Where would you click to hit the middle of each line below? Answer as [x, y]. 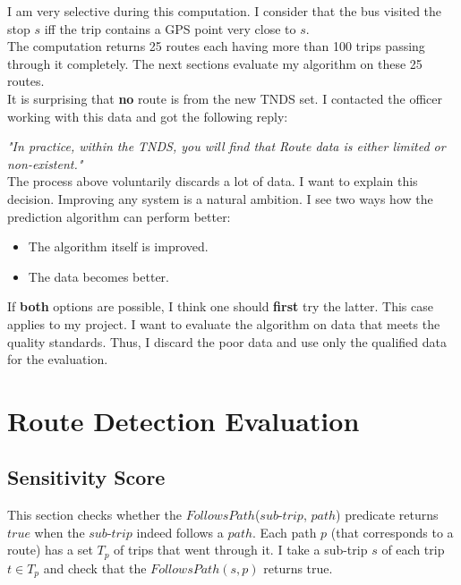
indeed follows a [180, 532]
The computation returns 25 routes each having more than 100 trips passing [216, 46]
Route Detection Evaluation [184, 420]
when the [60, 532]
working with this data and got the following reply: [148, 116]
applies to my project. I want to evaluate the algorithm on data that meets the [224, 323]
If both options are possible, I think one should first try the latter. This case [220, 306]
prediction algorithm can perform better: [119, 216]
